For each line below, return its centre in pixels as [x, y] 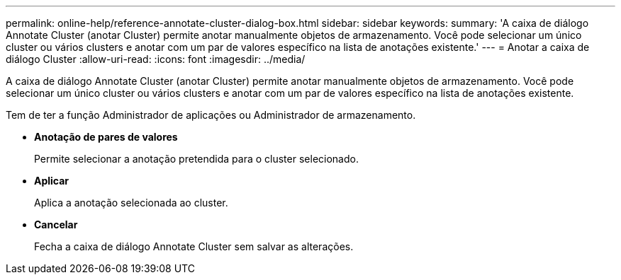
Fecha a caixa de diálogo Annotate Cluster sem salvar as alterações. [194, 246]
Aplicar [52, 181]
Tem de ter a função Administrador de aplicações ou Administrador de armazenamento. [211, 115]
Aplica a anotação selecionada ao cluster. [131, 203]
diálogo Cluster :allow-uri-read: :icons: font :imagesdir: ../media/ [156, 59]
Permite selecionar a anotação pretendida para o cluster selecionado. [196, 159]
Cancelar [56, 224]
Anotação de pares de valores [106, 137]
